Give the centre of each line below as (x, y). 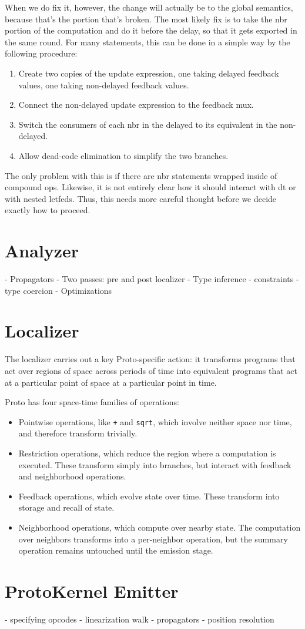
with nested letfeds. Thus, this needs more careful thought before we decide (141, 198)
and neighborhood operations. (72, 476)
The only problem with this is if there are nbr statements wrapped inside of (141, 175)
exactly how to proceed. (48, 210)
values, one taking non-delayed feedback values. (104, 85)
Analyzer (42, 251)
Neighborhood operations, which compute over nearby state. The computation (160, 527)
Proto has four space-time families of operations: (92, 402)
